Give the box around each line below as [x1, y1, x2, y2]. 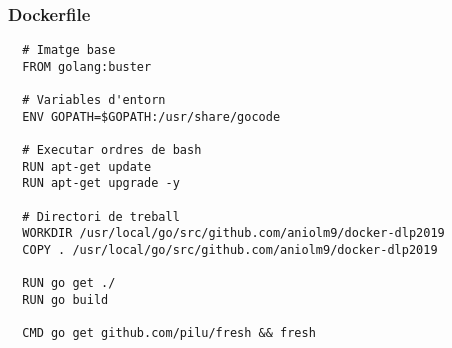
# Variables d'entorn [22, 93, 166, 108]
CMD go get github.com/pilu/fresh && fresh [22, 326, 316, 341]
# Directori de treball [22, 209, 180, 224]
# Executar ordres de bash [22, 143, 202, 158]
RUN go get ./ [22, 276, 116, 291]
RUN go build [22, 293, 109, 308]
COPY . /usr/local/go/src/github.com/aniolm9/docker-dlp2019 [22, 243, 438, 258]
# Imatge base [22, 43, 116, 58]
